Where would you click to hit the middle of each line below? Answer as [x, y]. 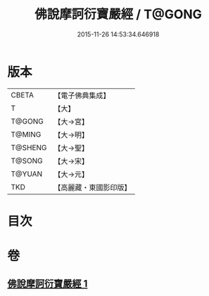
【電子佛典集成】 [82, 95]
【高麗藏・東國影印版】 [93, 187]
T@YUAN [27, 174]
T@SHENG [29, 147]
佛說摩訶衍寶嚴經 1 [47, 284]
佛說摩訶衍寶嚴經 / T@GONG [118, 14]
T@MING [26, 134]
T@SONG [27, 161]
